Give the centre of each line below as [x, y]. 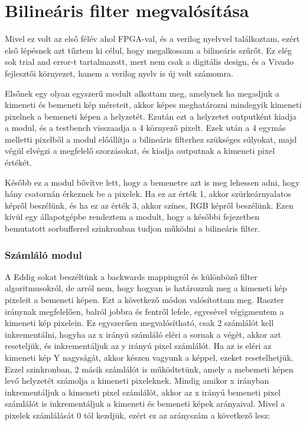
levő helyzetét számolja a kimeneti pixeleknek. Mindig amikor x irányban [137, 380]
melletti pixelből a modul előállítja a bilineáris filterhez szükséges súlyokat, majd [151, 139]
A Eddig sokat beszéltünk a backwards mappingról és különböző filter [131, 276]
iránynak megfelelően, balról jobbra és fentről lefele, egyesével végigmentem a [144, 311]
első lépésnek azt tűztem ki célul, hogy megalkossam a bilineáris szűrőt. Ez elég [148, 50]
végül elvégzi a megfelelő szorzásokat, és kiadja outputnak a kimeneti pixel [140, 151]
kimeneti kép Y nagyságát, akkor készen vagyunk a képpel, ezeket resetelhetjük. [149, 357]
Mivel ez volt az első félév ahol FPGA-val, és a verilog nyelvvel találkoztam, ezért [152, 39]
